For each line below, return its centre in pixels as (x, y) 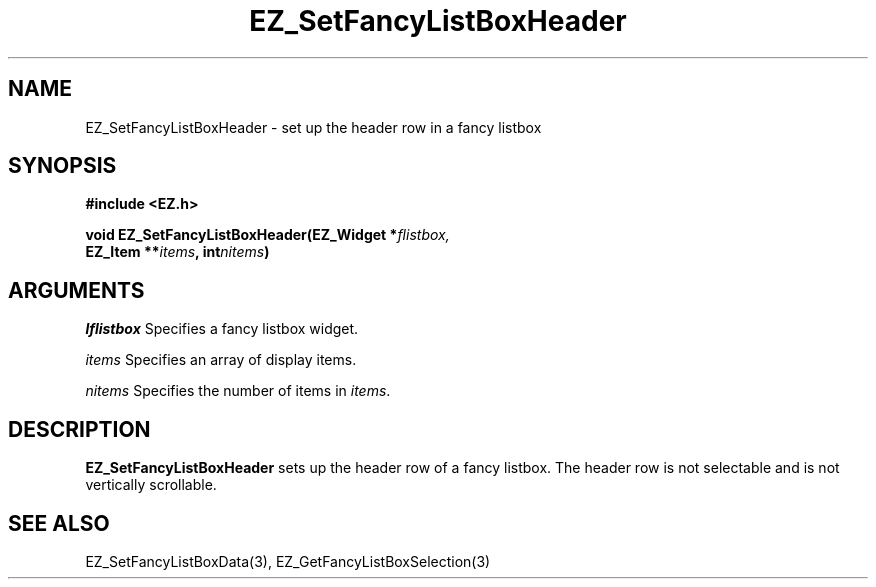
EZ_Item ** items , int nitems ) (177, 252)
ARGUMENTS (76, 290)
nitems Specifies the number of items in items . (238, 391)
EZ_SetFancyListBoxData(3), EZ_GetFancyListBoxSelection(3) (288, 561)
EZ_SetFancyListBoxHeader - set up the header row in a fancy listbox (313, 127)
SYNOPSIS (62, 166)
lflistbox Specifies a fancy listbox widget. (222, 329)
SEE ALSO (59, 523)
